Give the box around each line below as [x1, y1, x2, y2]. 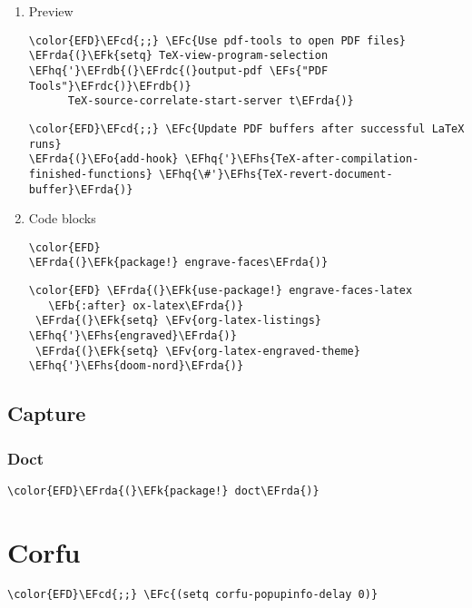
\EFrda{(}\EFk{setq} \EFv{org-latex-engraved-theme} [34, 344, 360, 358]
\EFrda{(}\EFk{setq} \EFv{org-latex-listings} [34, 314, 321, 328]
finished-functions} [28, 167, 152, 181]
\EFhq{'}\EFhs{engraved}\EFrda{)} [28, 329, 237, 343]
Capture [7, 399, 86, 427]
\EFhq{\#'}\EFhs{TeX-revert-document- [158, 167, 393, 181]
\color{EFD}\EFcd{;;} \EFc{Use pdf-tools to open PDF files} [28, 34, 407, 47]
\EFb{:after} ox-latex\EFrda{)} [48, 299, 244, 312]
